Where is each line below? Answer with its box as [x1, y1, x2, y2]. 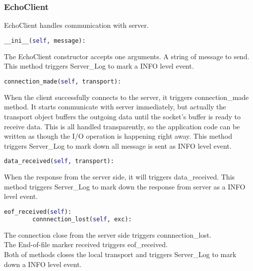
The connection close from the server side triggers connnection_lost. [4, 229, 212, 240]
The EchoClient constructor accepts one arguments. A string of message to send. [4, 51, 250, 61]
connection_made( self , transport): [4, 78, 122, 85]
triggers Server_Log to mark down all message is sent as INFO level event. [4, 140, 232, 151]
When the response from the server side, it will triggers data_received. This [4, 172, 235, 182]
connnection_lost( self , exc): [32, 215, 132, 223]
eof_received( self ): [4, 208, 72, 215]
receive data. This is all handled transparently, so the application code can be [4, 121, 240, 131]
